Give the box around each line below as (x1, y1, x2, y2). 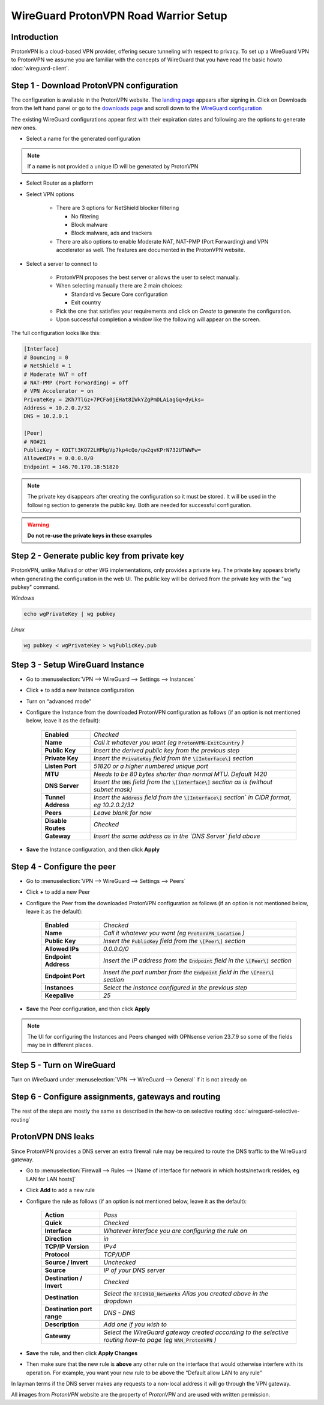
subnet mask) (93, 785, 133, 793)
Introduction (11, 32, 59, 42)
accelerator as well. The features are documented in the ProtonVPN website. (56, 247, 245, 254)
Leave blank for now (93, 808, 152, 817)
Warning (27, 521, 49, 528)
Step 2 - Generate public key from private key (11, 551, 184, 561)
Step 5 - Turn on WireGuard (11, 1060, 116, 1071)
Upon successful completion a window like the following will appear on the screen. (56, 316, 261, 323)
